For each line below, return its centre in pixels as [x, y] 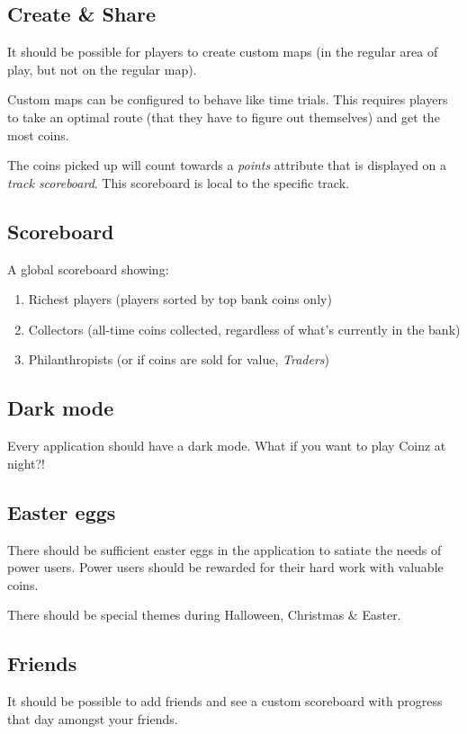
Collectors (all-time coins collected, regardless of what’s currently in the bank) [244, 329]
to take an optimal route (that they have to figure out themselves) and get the [224, 116]
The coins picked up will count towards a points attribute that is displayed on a [227, 165]
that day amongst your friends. [93, 718]
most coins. [38, 134]
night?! [27, 463]
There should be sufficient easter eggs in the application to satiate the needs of [225, 549]
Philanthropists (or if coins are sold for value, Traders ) [179, 359]
